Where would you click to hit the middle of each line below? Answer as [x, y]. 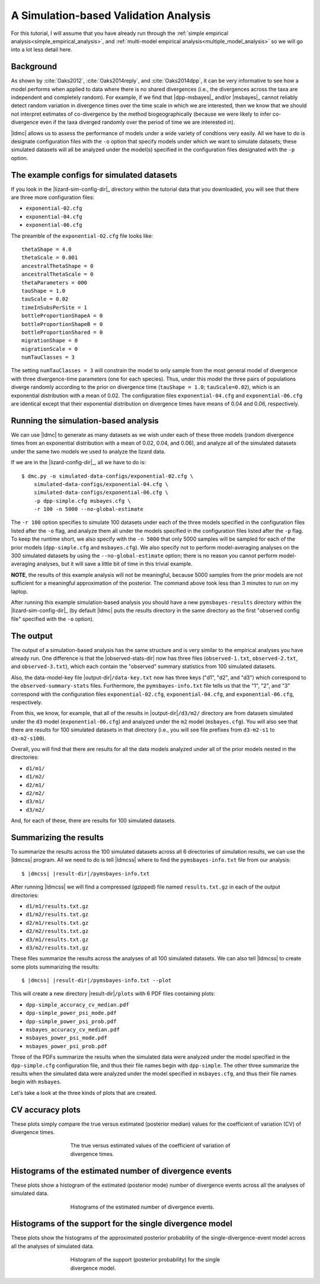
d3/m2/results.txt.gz [57, 948]
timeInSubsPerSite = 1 [55, 307]
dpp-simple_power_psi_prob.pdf [71, 1021]
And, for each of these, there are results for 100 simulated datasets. [93, 820]
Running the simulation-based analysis [85, 421]
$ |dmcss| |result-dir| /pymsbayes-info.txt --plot [97, 980]
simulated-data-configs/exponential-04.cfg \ [101, 484]
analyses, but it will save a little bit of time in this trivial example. [114, 564]
